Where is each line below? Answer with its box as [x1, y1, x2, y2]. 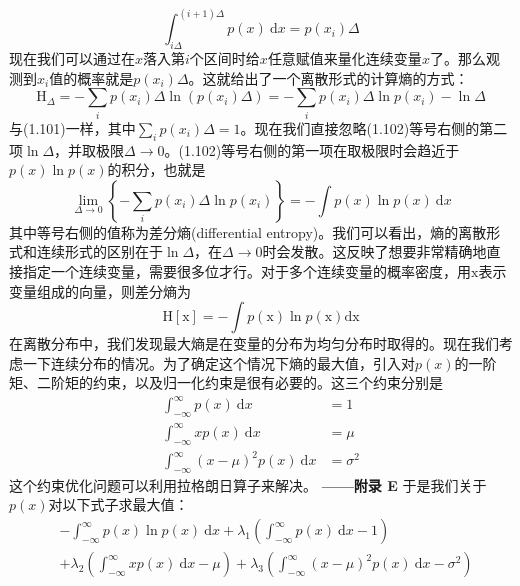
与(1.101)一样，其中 [9, 117, 136, 138]
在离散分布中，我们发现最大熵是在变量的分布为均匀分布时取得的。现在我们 [9, 333, 499, 354]
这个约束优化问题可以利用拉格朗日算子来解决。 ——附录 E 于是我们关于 [9, 474, 487, 495]
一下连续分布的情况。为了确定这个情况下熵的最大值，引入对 [22, 352, 415, 373]
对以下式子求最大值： [48, 494, 189, 515]
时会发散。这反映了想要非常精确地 [262, 241, 487, 262]
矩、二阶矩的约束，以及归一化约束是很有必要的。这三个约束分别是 [9, 372, 443, 393]
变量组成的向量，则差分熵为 [9, 280, 191, 301]
